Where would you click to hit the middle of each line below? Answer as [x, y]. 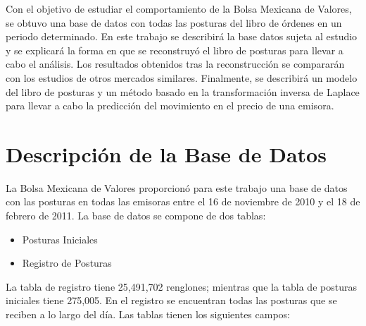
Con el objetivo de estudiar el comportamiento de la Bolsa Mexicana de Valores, [179, 8]
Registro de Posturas [67, 263]
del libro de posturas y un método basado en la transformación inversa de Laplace [183, 91]
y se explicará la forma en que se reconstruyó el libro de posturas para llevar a [175, 50]
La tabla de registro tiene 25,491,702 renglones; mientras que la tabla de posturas [181, 286]
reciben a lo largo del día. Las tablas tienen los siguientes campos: [148, 314]
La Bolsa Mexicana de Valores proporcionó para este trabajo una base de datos [177, 187]
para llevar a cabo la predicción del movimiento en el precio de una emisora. [170, 105]
